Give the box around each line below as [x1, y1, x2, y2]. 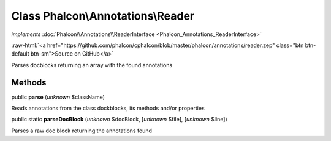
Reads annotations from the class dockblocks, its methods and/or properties [11, 104, 205, 112]
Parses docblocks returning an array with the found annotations [11, 61, 173, 68]
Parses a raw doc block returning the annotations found [11, 127, 153, 134]
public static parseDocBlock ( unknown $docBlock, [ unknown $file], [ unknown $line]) [11, 116, 228, 123]
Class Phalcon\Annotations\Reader [11, 9, 195, 23]
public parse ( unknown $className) [11, 93, 105, 101]
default [11, 50, 30, 57]
